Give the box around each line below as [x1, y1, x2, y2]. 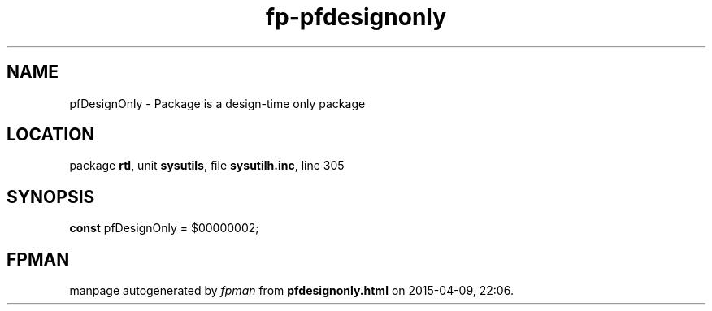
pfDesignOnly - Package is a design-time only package [69, 96, 366, 110]
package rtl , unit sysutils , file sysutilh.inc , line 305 [69, 158, 345, 173]
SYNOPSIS [7, 186, 95, 207]
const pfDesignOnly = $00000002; [69, 221, 259, 235]
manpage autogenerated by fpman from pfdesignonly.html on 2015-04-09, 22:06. [69, 283, 514, 298]
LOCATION [7, 124, 95, 145]
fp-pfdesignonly [265, 3, 447, 31]
